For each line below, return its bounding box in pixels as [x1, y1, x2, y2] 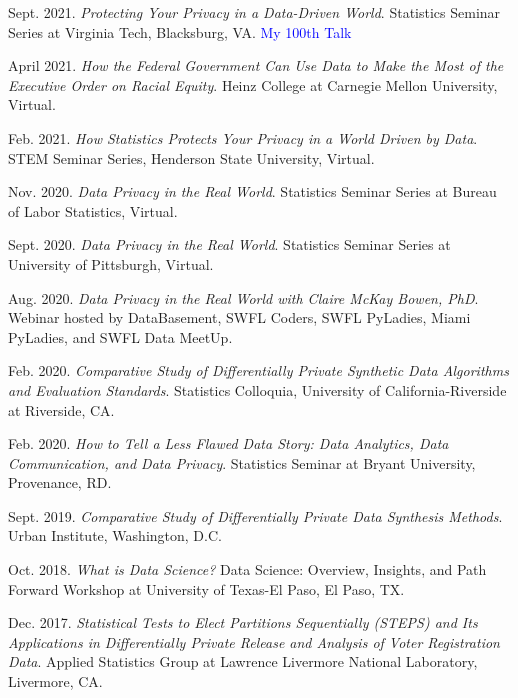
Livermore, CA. [8, 671, 103, 692]
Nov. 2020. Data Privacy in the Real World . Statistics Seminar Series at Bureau [8, 181, 497, 202]
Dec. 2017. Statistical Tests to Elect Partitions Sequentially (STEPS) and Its [8, 612, 478, 633]
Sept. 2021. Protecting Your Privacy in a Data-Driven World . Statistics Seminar [8, 2, 501, 22]
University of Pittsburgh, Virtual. [8, 253, 214, 274]
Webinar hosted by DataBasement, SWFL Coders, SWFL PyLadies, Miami [8, 307, 471, 328]
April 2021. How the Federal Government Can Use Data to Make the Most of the [8, 55, 504, 76]
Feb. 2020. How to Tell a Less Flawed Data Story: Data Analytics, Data [8, 433, 449, 454]
